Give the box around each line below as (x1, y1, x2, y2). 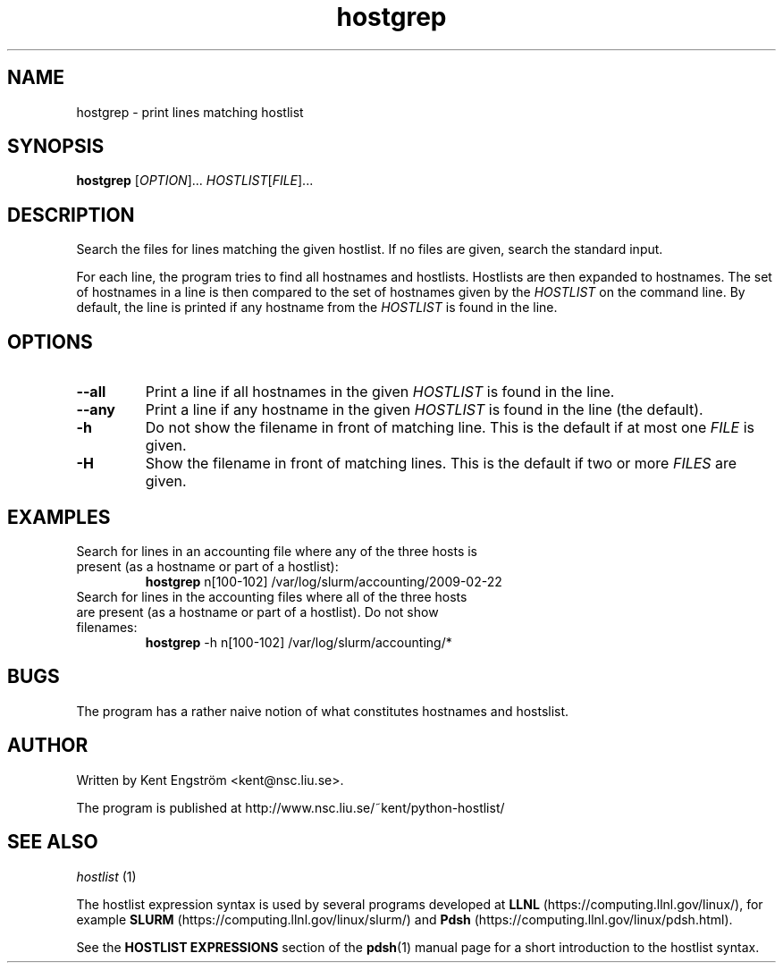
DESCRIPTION (7, 203, 135, 226)
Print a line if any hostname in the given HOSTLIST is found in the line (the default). (145, 401, 703, 419)
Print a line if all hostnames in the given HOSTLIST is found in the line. (145, 383, 615, 401)
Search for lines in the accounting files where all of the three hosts (76, 588, 467, 604)
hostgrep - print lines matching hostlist (76, 104, 304, 120)
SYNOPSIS (7, 135, 105, 158)
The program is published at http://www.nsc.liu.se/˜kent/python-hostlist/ (76, 799, 505, 815)
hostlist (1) (76, 868, 137, 884)
